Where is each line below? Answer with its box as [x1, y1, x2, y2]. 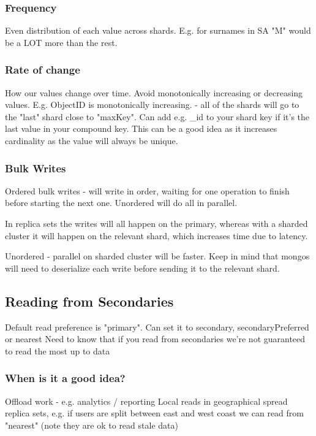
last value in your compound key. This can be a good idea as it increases [5, 122, 277, 135]
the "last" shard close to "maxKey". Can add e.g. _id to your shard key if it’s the [5, 110, 310, 123]
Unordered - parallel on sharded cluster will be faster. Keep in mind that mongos [5, 250, 310, 262]
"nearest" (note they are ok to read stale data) [5, 418, 178, 431]
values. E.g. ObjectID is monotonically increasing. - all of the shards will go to [5, 98, 299, 111]
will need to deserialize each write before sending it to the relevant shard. [5, 261, 280, 274]
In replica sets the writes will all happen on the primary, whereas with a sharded [5, 217, 308, 229]
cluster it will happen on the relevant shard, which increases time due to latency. [5, 229, 308, 242]
